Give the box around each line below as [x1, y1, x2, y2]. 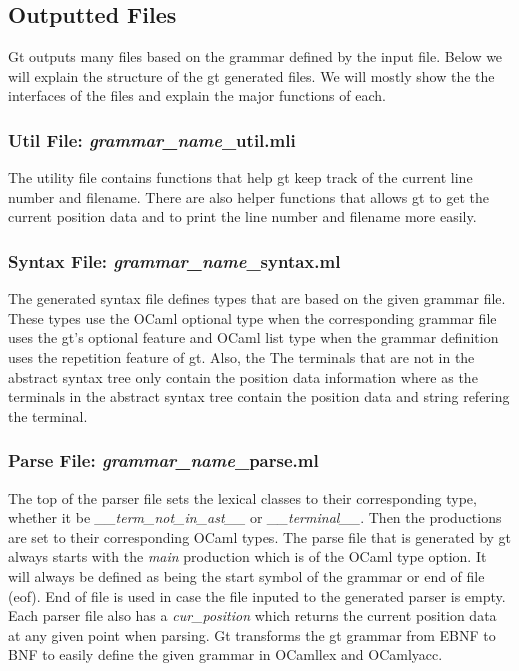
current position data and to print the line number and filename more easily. [8, 206, 477, 227]
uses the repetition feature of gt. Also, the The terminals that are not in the [8, 346, 475, 367]
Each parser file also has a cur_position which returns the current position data [8, 605, 497, 626]
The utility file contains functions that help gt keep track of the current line [8, 167, 473, 188]
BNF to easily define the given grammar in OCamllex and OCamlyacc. [8, 644, 443, 665]
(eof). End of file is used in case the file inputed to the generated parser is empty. [8, 585, 506, 606]
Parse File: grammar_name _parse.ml [8, 448, 319, 473]
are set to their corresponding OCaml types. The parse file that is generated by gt [8, 526, 512, 547]
